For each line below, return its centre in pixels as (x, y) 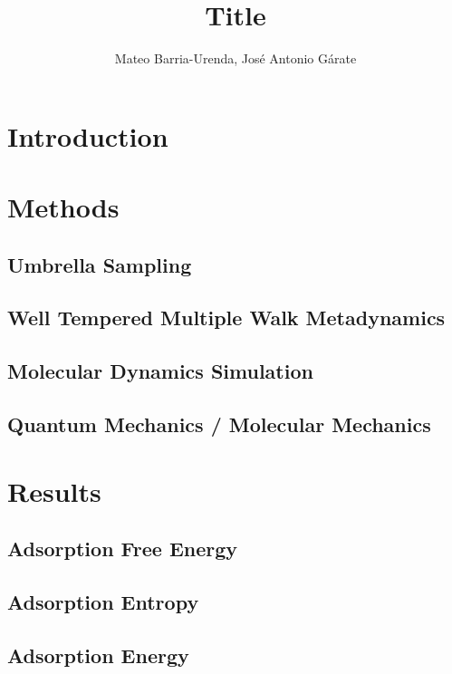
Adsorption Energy (98, 655)
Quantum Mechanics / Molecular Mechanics (219, 424)
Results (54, 491)
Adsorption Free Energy (123, 549)
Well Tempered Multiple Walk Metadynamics (226, 318)
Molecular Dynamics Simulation (160, 371)
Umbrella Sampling (100, 264)
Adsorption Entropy (103, 601)
